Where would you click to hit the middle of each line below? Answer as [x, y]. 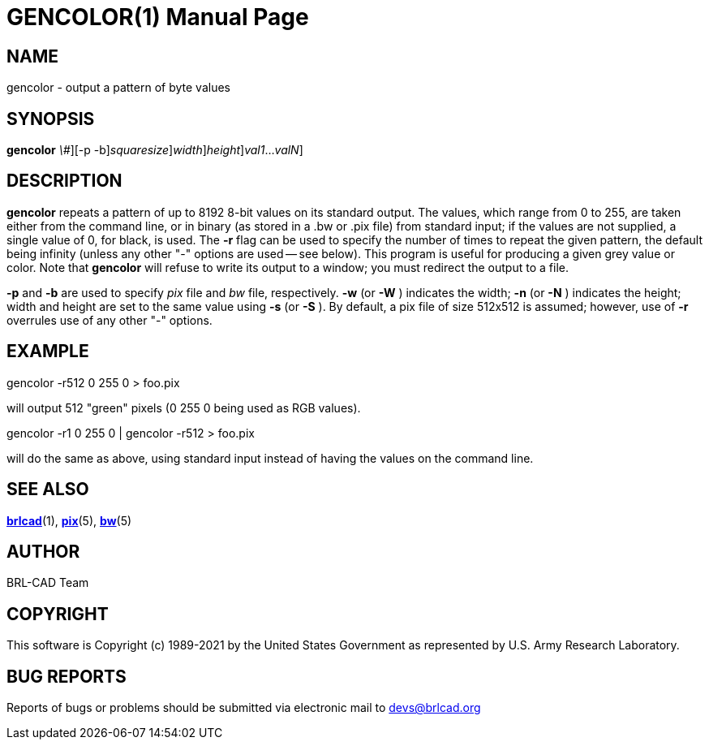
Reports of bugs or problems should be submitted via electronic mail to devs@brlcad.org [244, 708]
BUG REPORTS [67, 676]
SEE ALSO [48, 489]
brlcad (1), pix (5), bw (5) [69, 520]
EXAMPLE [48, 351]
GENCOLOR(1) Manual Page [158, 17]
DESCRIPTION [64, 181]
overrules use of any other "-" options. [110, 320]
